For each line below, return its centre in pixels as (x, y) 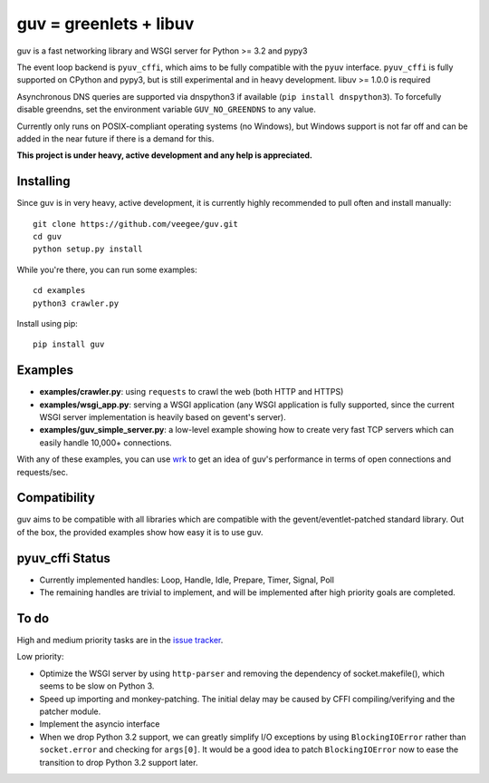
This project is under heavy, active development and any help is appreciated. (164, 155)
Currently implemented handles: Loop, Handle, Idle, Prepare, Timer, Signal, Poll (187, 580)
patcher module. (70, 711)
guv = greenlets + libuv (105, 24)
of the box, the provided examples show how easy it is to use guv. (140, 532)
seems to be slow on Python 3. (97, 686)
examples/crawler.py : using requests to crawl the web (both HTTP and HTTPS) (192, 392)
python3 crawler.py (76, 303)
